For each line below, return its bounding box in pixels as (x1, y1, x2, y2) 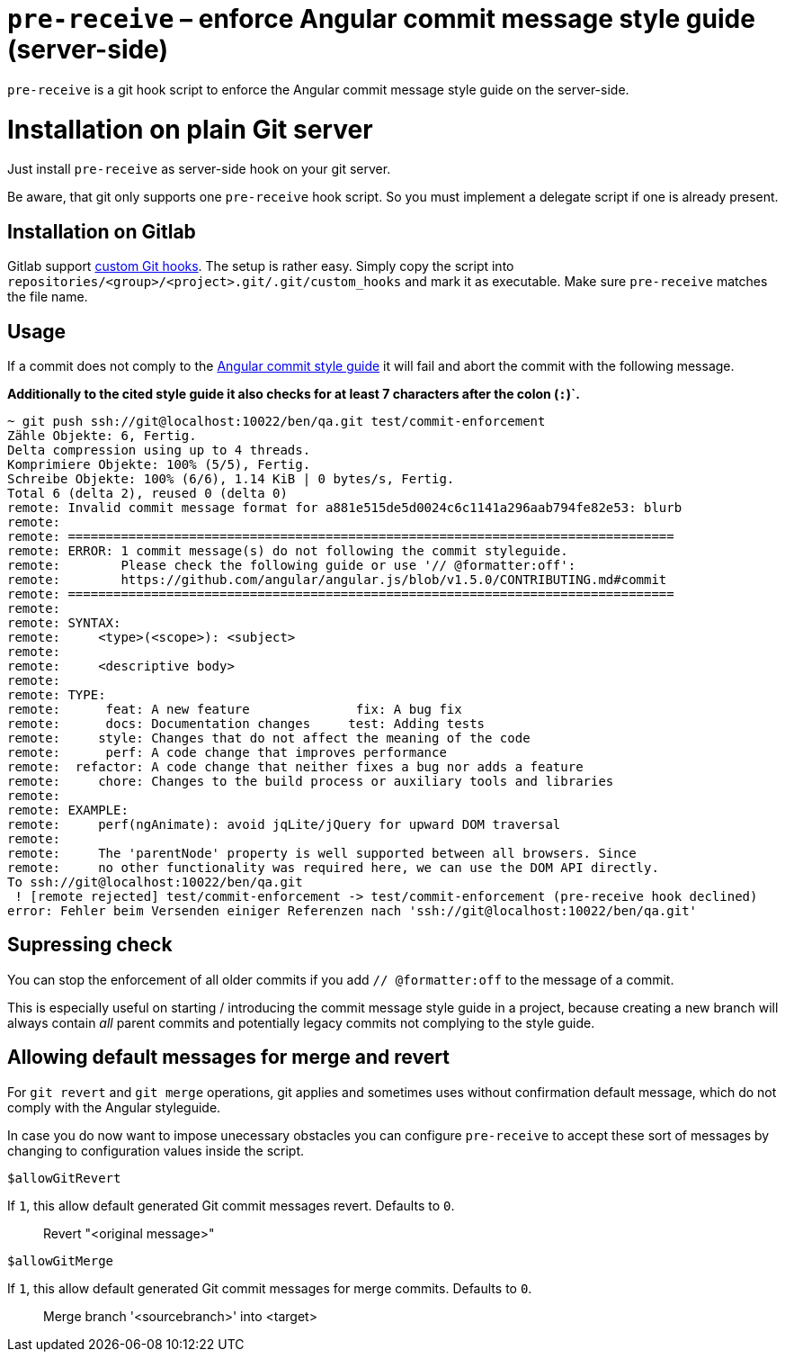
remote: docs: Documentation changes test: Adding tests (7, 715, 486, 731)
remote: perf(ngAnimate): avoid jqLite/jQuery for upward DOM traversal (7, 816, 561, 832)
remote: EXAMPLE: (7, 802, 129, 817)
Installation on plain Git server (7, 113, 373, 145)
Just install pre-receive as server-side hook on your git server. (7, 161, 391, 177)
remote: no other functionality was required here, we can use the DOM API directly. (7, 859, 659, 875)
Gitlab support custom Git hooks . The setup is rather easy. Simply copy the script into (7, 258, 514, 274)
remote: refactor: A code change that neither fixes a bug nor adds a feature (7, 759, 584, 774)
